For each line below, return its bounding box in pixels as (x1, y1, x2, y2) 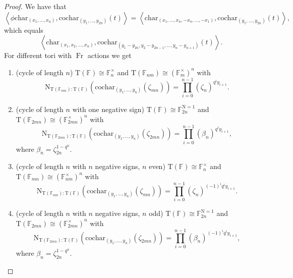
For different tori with (4, 50, 72, 61)
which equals (4, 24, 43, 35)
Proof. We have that (4, 1, 67, 11)
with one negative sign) (72, 103, 145, 114)
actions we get (87, 50, 132, 61)
